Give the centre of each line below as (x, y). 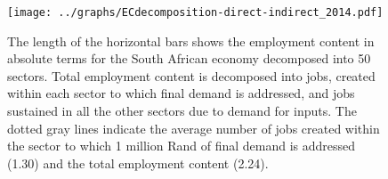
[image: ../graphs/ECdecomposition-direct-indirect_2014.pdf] (195, 12)
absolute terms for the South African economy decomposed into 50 (189, 58)
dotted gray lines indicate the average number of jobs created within (194, 128)
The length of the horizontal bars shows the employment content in (191, 41)
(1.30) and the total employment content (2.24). (138, 163)
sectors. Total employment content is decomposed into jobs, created (191, 75)
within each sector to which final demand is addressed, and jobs (181, 93)
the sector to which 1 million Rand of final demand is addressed (182, 146)
